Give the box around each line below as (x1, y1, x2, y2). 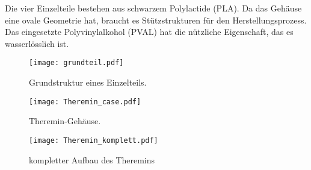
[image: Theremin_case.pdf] (29, 97, 141, 106)
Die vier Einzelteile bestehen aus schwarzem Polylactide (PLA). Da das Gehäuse (5, 2, 302, 14)
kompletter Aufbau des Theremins (29, 153, 155, 166)
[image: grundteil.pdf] (29, 58, 124, 68)
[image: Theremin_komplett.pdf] (29, 136, 158, 145)
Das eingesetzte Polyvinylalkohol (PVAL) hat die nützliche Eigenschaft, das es (5, 25, 294, 38)
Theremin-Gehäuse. (29, 115, 101, 127)
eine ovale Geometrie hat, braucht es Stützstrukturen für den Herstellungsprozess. (5, 13, 307, 26)
